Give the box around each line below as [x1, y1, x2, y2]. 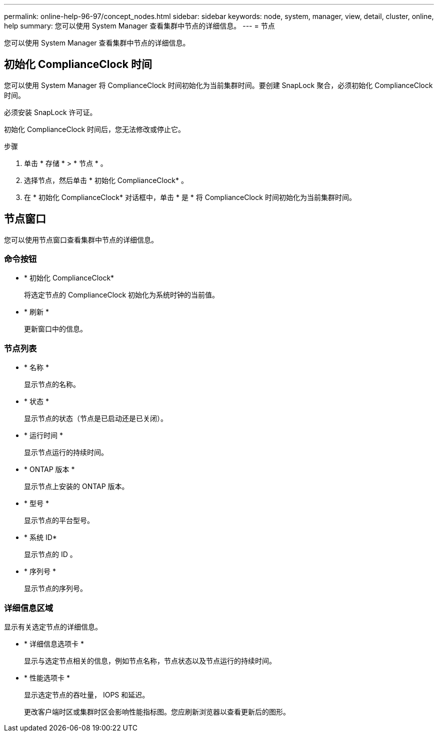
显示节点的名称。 [24, 380, 80, 389]
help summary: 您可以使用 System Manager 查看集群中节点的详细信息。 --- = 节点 [4, 21, 275, 30]
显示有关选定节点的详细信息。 [4, 622, 102, 631]
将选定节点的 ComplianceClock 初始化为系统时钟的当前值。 [24, 290, 219, 299]
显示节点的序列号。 [24, 584, 87, 593]
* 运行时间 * [24, 431, 63, 440]
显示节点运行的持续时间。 [24, 448, 108, 457]
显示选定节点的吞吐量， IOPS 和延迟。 [24, 690, 149, 699]
